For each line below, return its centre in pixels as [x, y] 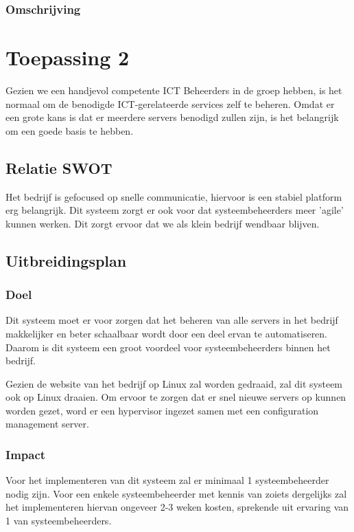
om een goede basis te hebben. [70, 130]
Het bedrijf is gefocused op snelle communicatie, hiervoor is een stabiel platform [174, 196]
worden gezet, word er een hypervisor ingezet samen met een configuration [162, 410]
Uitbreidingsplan [66, 260]
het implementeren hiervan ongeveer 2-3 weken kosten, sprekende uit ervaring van [177, 507]
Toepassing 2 [68, 57]
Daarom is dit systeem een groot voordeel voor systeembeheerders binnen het [168, 347]
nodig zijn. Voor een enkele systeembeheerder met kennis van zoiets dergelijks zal [176, 493]
